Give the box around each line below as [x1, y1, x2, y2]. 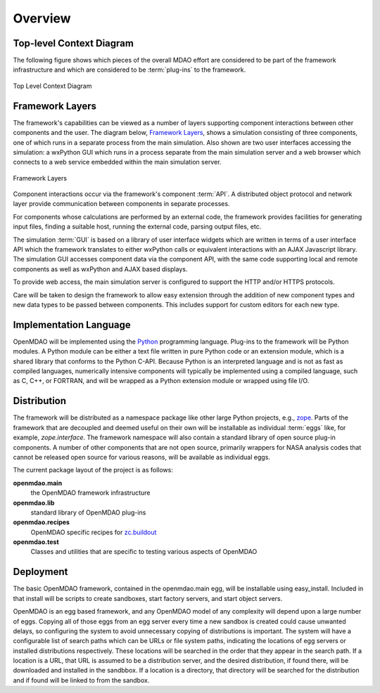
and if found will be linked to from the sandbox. [13, 675, 150, 685]
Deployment [13, 566, 68, 578]
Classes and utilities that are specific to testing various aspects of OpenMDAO [30, 548, 258, 556]
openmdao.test [13, 538, 59, 546]
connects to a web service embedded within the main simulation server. [13, 158, 222, 167]
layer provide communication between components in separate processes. [13, 200, 230, 208]
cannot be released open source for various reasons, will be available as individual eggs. [13, 453, 271, 461]
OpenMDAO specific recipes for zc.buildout [30, 528, 157, 536]
